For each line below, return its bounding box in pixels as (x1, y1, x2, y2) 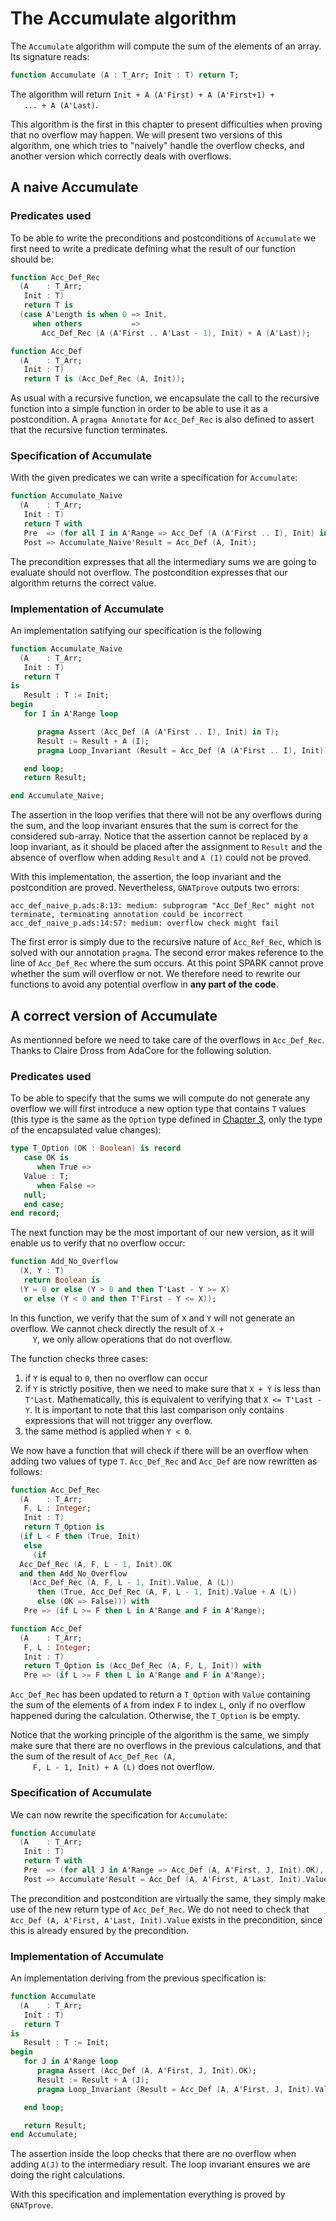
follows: (10, 1465, 43, 1477)
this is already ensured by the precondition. (10, 1924, 190, 1936)
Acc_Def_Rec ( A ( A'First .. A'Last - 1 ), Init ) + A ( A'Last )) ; (41, 328, 311, 338)
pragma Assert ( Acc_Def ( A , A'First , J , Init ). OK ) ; (36, 2066, 257, 2076)
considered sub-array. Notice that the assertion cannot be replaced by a (10, 830, 308, 842)
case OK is (23, 1153, 70, 1163)
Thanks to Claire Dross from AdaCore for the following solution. (10, 1045, 272, 1057)
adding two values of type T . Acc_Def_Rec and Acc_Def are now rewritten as (10, 1455, 318, 1467)
